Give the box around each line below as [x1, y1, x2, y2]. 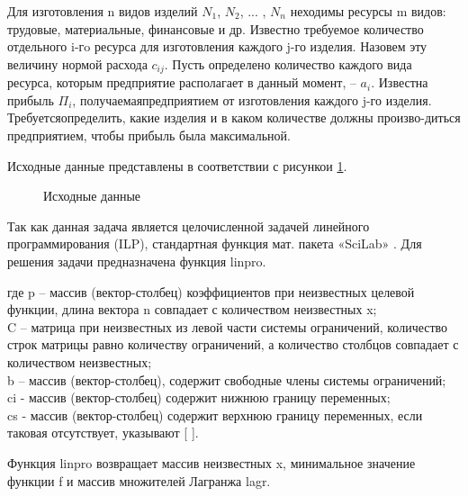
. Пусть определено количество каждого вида [164, 54, 412, 73]
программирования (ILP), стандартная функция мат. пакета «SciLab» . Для [7, 234, 422, 253]
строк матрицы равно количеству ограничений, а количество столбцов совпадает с [7, 335, 459, 354]
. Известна [371, 73, 428, 92]
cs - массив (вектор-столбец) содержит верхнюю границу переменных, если [7, 405, 423, 424]
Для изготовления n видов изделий [7, 2, 198, 20]
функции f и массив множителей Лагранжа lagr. [7, 471, 271, 490]
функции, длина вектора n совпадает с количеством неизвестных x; [7, 300, 377, 319]
